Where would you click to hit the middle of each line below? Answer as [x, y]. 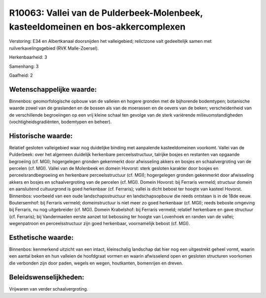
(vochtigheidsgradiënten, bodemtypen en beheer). [60, 122]
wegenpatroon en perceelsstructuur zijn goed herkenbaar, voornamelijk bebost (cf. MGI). [100, 224]
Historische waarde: [41, 136]
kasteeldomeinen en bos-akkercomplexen [97, 27]
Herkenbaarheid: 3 [28, 57]
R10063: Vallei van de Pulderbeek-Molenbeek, [106, 13]
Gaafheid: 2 [21, 75]
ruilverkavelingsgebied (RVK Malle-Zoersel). [54, 48]
